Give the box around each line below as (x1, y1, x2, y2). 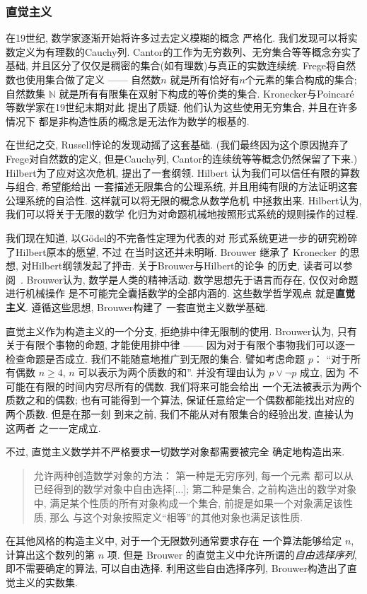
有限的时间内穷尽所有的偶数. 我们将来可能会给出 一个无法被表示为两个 (35, 378, 362, 393)
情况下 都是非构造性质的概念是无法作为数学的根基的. (6, 113, 250, 128)
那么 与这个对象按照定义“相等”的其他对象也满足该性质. (49, 509, 303, 524)
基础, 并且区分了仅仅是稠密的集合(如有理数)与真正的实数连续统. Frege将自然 (6, 58, 356, 73)
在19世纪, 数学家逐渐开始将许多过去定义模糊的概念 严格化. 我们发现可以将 (6, 30, 348, 45)
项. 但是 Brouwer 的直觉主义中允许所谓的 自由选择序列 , (107, 547, 357, 561)
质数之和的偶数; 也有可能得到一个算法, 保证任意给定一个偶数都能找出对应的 (6, 392, 355, 407)
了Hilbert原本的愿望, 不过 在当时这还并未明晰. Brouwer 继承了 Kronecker (6, 244, 337, 259)
